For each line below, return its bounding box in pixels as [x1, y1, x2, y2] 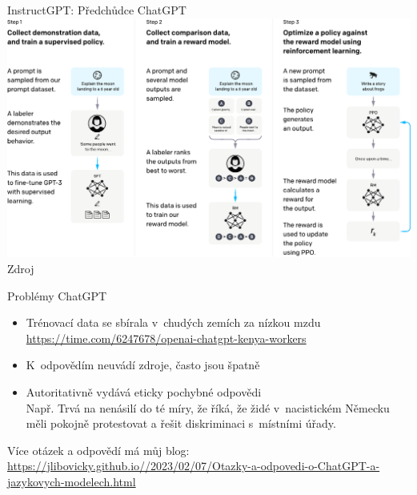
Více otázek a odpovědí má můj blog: [7, 441, 190, 458]
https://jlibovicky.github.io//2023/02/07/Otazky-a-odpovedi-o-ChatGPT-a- [7, 457, 380, 474]
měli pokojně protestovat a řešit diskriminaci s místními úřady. [26, 415, 336, 432]
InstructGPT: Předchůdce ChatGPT [7, 2, 186, 18]
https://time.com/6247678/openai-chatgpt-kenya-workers [26, 329, 307, 346]
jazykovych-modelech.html [7, 473, 136, 489]
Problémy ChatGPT [7, 287, 107, 304]
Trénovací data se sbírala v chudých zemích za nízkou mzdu [26, 314, 321, 331]
